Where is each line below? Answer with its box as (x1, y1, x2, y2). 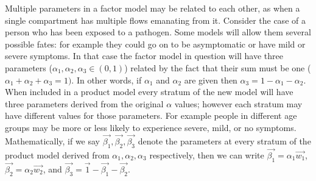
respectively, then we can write (149, 148, 264, 161)
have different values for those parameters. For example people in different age (5, 109, 297, 122)
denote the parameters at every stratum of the (138, 134, 311, 147)
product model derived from (5, 148, 110, 161)
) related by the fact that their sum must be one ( (124, 61, 311, 74)
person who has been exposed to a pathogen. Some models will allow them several (5, 26, 311, 38)
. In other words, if (71, 73, 142, 86)
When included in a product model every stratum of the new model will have (5, 85, 293, 98)
